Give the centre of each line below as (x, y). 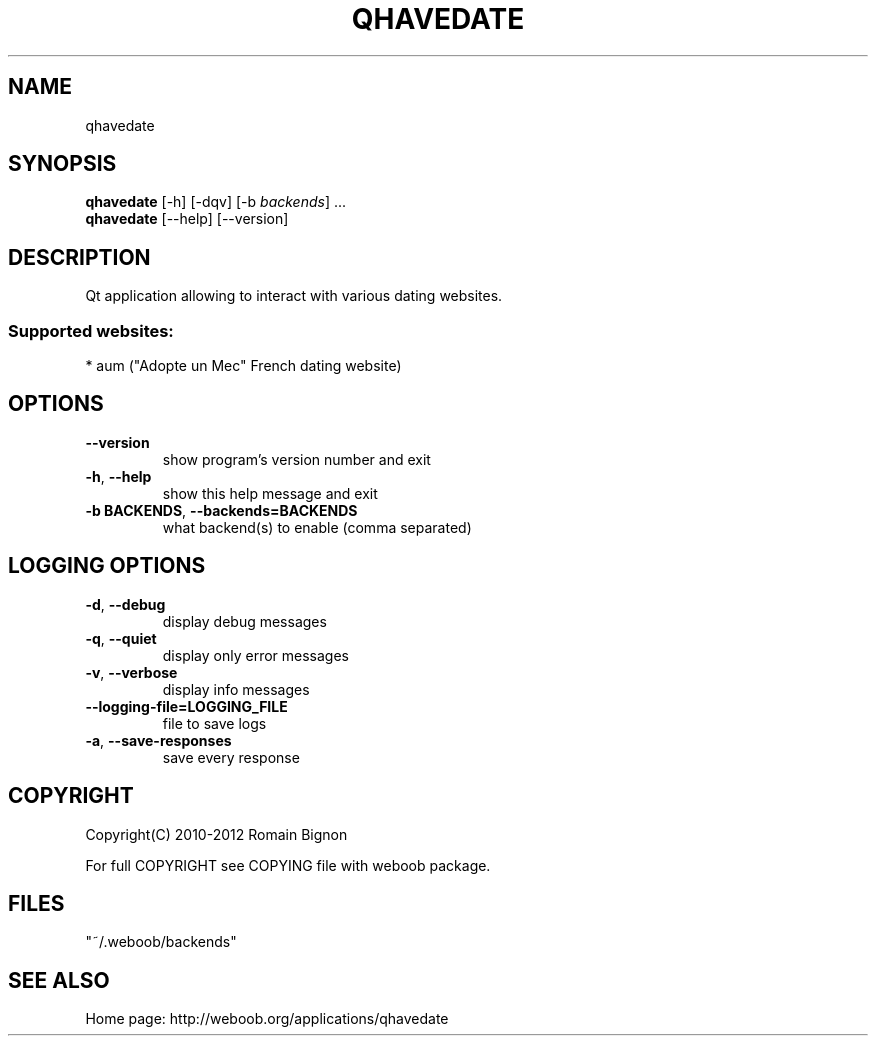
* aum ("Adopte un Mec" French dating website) (243, 366)
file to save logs (214, 723)
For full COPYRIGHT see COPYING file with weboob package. (288, 865)
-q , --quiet (121, 638)
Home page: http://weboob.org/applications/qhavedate (267, 1019)
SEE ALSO (59, 980)
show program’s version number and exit (296, 459)
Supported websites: (91, 330)
